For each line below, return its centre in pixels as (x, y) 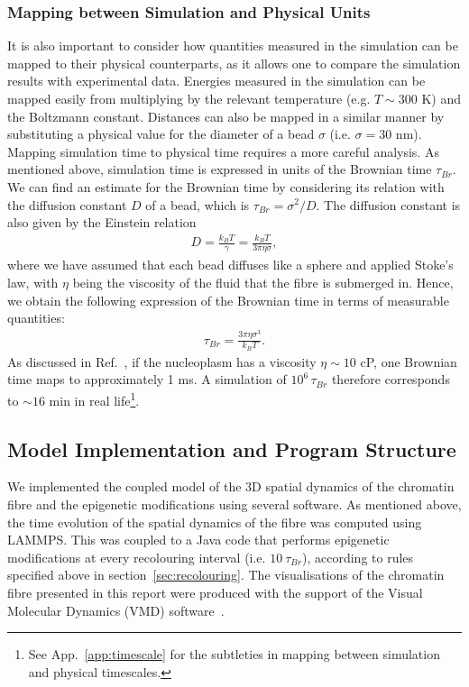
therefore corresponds (391, 379)
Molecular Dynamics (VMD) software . (116, 610)
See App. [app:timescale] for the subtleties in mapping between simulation (234, 654)
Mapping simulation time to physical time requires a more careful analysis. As (223, 151)
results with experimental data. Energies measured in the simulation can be (216, 81)
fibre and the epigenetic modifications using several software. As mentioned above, (234, 504)
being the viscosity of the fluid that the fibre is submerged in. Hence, (263, 282)
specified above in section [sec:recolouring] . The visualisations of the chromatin (226, 575)
